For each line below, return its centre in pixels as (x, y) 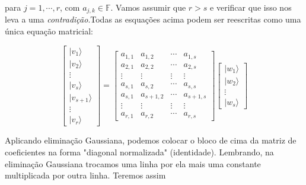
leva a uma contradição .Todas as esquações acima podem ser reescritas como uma (153, 19)
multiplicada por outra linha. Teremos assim (85, 175)
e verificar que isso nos (251, 7)
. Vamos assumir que (148, 7)
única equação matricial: (49, 31)
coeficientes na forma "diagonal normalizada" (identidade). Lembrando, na (139, 151)
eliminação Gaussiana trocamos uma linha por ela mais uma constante (133, 163)
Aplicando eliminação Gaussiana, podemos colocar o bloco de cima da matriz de (151, 140)
